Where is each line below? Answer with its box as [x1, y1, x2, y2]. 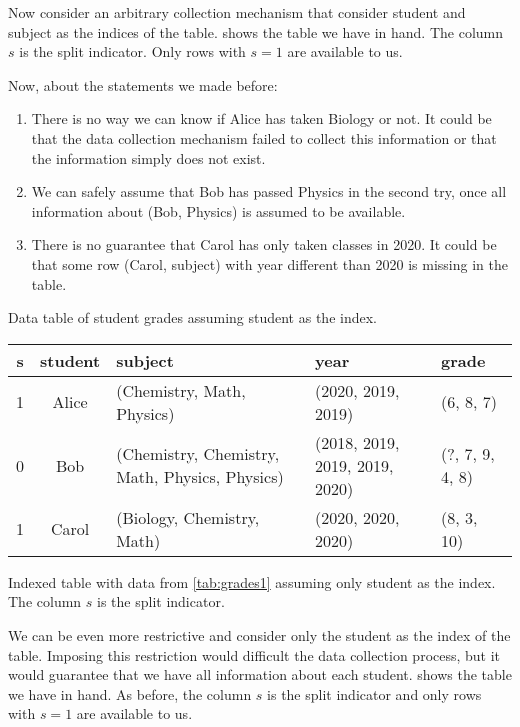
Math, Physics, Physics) [116, 465, 284, 489]
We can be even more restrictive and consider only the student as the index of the [8, 624, 511, 645]
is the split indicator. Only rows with [19, 41, 246, 62]
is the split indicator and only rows [267, 683, 482, 704]
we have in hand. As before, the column [8, 683, 252, 704]
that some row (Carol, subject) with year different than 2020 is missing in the [31, 253, 508, 274]
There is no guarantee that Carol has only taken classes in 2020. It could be [31, 234, 497, 255]
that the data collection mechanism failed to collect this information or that [31, 127, 497, 148]
